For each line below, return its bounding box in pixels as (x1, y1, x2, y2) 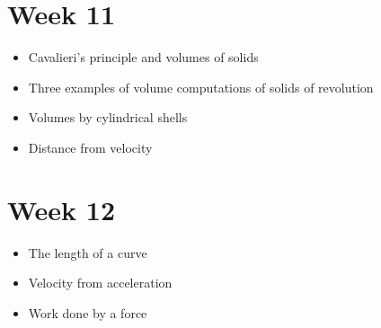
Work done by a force (28, 303, 147, 322)
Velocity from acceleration (28, 273, 173, 292)
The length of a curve (28, 243, 147, 262)
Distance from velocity (28, 137, 153, 156)
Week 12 (7, 191, 116, 227)
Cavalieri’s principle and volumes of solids (28, 48, 259, 66)
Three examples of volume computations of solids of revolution (28, 77, 374, 96)
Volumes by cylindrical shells (28, 108, 188, 127)
